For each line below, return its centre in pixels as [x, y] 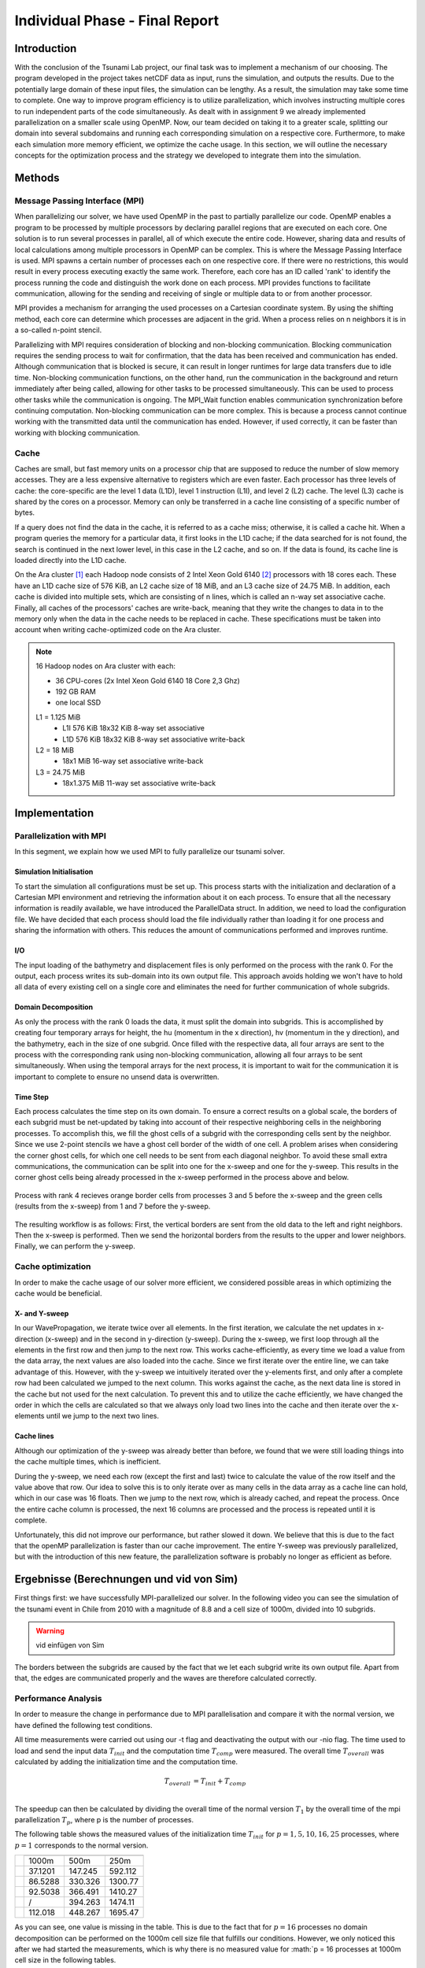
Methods [37, 178]
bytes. [25, 512]
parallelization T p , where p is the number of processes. [104, 1821]
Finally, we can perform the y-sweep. [75, 1246]
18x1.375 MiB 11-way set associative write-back [139, 783]
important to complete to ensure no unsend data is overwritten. [117, 1076]
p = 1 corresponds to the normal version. [81, 1845]
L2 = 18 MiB [55, 750]
